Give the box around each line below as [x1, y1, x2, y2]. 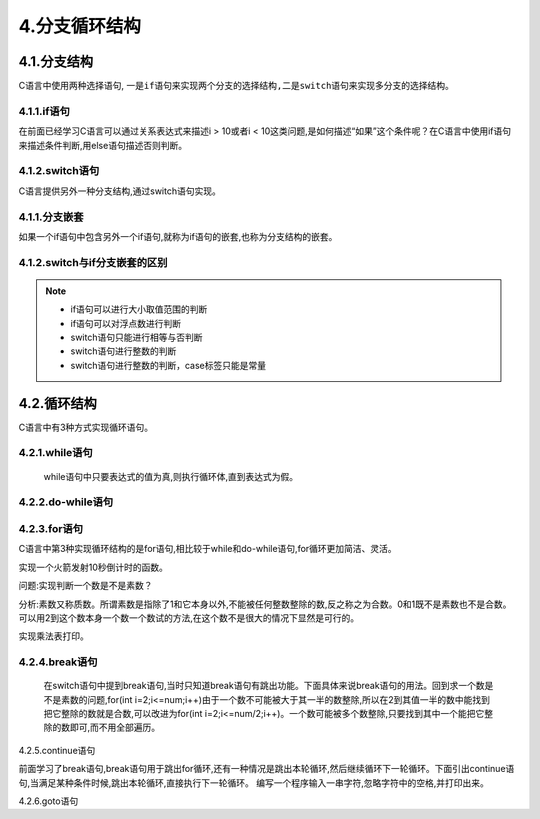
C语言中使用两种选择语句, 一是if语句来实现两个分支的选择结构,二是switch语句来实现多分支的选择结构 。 [18, 80, 455, 92]
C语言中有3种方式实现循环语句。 [18, 421, 154, 433]
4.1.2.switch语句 [18, 164, 100, 178]
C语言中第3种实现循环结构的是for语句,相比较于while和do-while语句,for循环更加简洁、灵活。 [18, 543, 397, 555]
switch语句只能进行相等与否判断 [70, 331, 203, 343]
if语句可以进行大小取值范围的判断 [70, 303, 208, 315]
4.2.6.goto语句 [18, 795, 79, 807]
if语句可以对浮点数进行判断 [70, 317, 182, 329]
